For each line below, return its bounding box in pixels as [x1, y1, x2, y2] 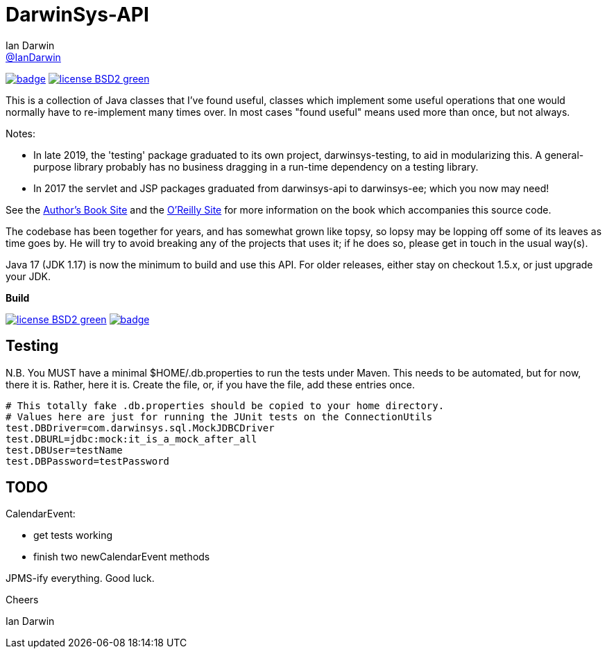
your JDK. [6, 270, 51, 282]
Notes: [6, 127, 35, 139]
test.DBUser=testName [6, 444, 123, 456]
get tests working [33, 529, 113, 542]
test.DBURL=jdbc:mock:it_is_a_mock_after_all [6, 433, 257, 445]
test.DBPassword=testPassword [6, 455, 170, 467]
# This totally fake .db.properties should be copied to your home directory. [6, 399, 445, 411]
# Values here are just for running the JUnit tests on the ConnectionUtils [6, 411, 433, 422]
